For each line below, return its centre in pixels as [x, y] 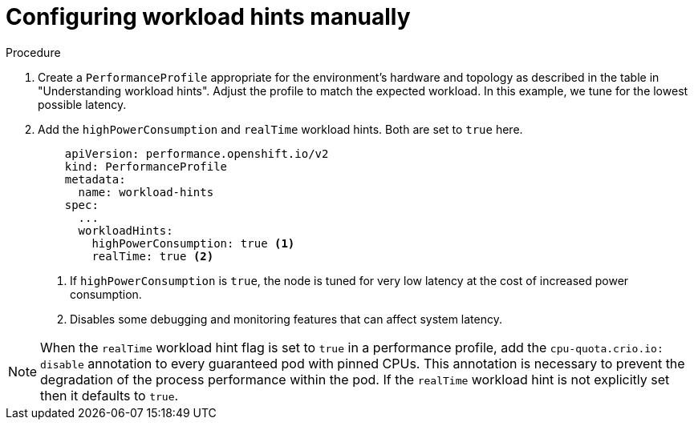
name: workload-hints [146, 192]
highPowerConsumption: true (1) [193, 243]
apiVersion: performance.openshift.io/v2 [197, 153]
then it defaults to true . [110, 395]
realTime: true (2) [153, 256]
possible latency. [82, 104]
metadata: [95, 179]
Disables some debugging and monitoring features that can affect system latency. [286, 319]
